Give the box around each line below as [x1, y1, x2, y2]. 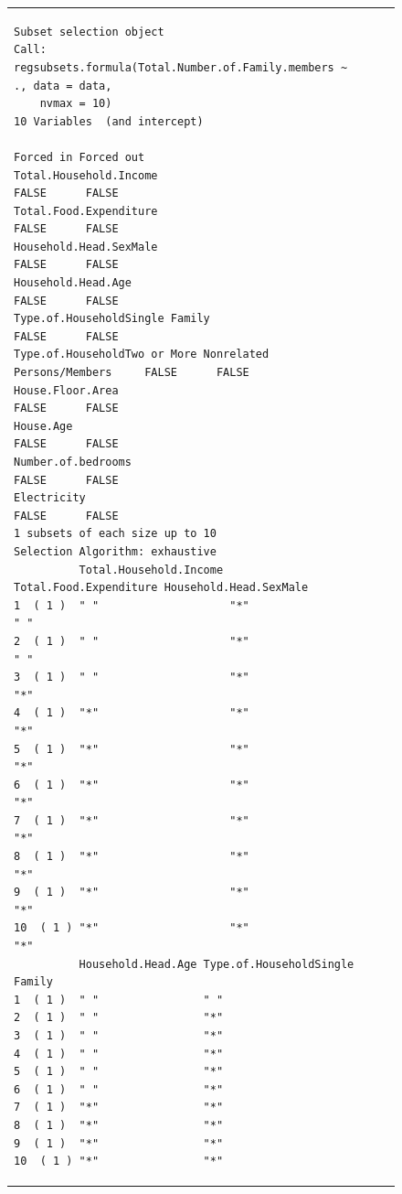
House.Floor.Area [14, 383, 119, 397]
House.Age [14, 419, 73, 433]
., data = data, [14, 79, 112, 92]
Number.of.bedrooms [14, 456, 132, 468]
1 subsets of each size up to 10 [14, 527, 217, 541]
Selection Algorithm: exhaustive [14, 544, 217, 558]
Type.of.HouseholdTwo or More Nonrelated [14, 348, 270, 361]
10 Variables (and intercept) [14, 114, 204, 128]
